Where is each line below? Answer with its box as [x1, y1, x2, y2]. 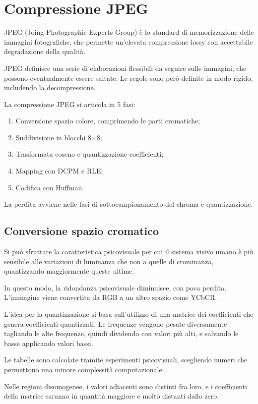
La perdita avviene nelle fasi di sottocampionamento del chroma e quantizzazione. [4, 199, 253, 209]
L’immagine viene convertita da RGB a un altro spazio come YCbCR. [4, 292, 217, 302]
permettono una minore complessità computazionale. [4, 364, 164, 374]
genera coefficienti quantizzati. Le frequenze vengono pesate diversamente [4, 318, 227, 329]
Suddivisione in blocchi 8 [15, 132, 91, 142]
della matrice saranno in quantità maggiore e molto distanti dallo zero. [4, 391, 219, 401]
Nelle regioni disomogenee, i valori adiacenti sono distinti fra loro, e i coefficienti [4, 381, 247, 391]
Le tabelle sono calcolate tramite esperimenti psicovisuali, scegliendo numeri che [4, 354, 248, 365]
